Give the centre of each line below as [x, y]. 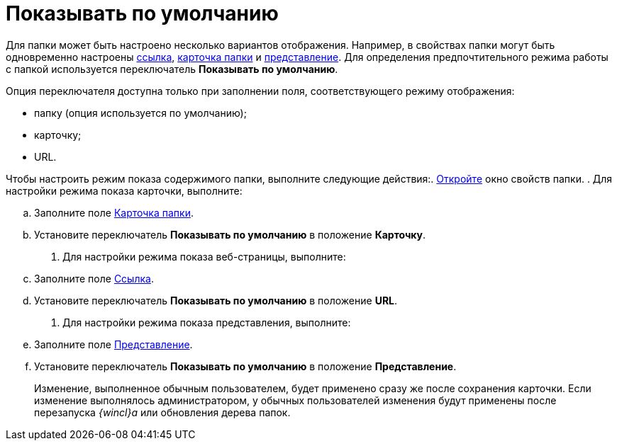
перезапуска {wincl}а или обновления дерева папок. [162, 412]
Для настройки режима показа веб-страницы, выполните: [204, 256]
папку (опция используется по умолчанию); [140, 113]
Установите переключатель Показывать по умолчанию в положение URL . [216, 300]
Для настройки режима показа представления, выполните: [207, 322]
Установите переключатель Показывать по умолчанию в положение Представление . [245, 366]
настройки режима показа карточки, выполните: [124, 190]
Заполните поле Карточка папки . [114, 212]
